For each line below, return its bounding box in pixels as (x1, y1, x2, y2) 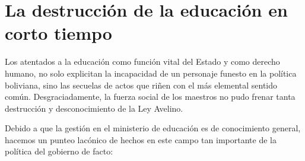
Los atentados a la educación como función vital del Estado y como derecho (5, 55, 280, 68)
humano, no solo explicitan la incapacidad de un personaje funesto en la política (5, 67, 297, 79)
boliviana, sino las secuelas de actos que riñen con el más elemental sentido (5, 78, 278, 91)
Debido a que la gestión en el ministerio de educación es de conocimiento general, (5, 122, 301, 134)
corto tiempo (5, 21, 112, 45)
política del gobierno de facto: (5, 145, 113, 157)
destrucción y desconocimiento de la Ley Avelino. (5, 102, 183, 114)
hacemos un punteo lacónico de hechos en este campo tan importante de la (5, 133, 277, 146)
